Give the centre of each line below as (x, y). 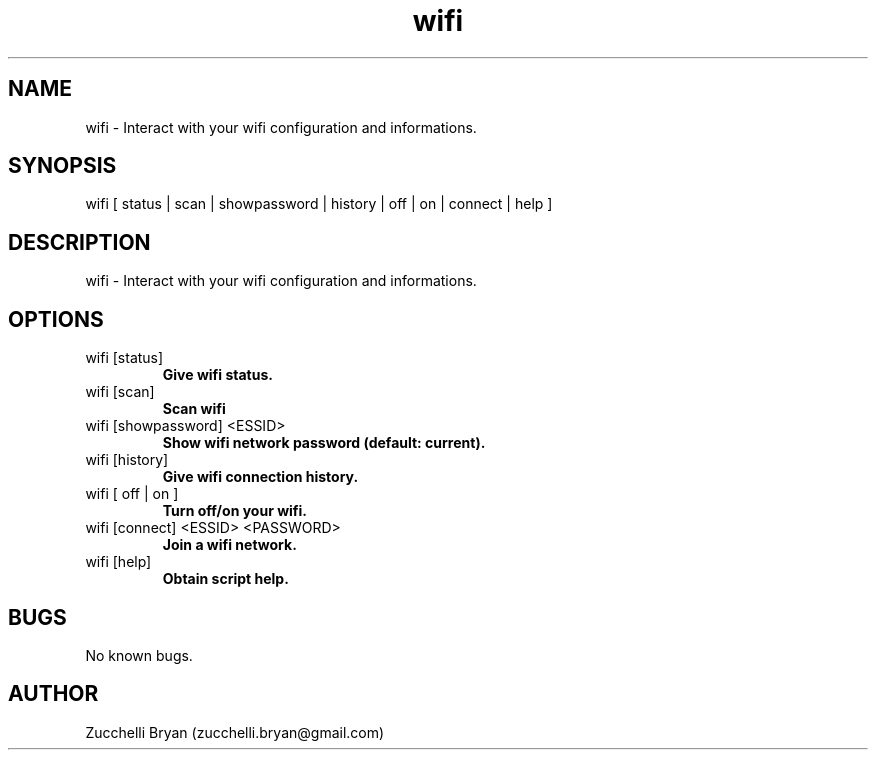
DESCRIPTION (79, 242)
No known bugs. (139, 655)
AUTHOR (53, 694)
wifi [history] (127, 460)
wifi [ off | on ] (132, 494)
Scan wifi (194, 409)
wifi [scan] (120, 392)
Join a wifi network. (229, 545)
